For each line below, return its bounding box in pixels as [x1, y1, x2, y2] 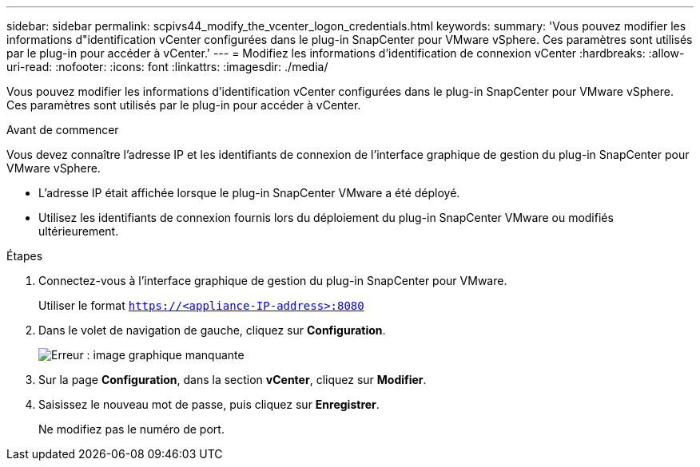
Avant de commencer [6, 123, 119, 137]
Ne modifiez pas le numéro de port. [38, 422, 225, 436]
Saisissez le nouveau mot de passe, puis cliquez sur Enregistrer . [38, 398, 380, 411]
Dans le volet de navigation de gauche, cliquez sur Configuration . [38, 323, 386, 337]
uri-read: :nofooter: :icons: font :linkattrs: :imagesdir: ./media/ [6, 60, 328, 73]
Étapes [6, 249, 43, 263]
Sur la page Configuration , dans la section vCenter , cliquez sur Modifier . [38, 373, 427, 386]
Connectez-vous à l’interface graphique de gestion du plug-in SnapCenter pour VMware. [38, 274, 507, 287]
